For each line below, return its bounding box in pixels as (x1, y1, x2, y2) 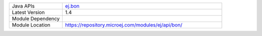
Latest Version (12, 9, 45, 15)
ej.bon (65, 3, 80, 9)
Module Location (12, 22, 50, 28)
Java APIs (12, 3, 35, 9)
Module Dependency (12, 15, 60, 22)
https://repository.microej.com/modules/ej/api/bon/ (65, 22, 183, 28)
